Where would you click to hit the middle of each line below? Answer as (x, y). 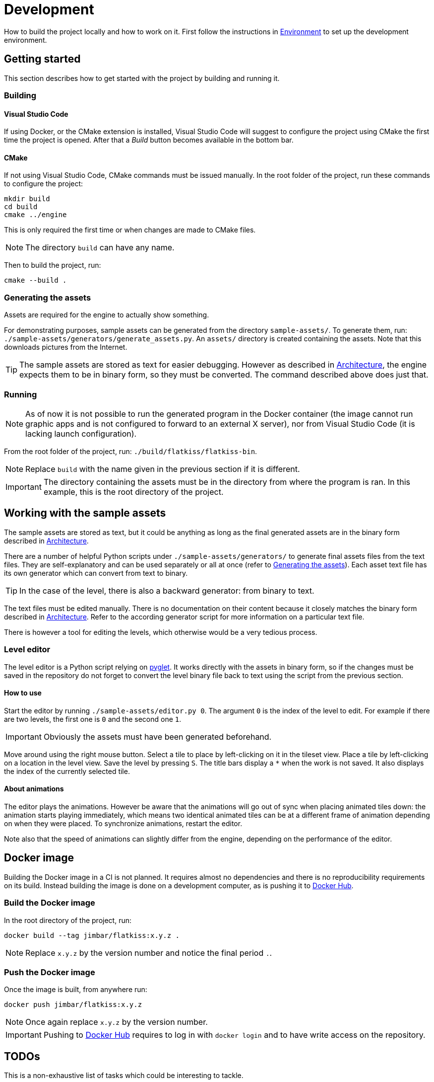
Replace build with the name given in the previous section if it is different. (163, 469)
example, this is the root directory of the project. (133, 492)
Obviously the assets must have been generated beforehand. (157, 736)
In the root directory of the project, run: (68, 920)
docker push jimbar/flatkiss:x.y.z (73, 1005)
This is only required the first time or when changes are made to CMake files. (130, 230)
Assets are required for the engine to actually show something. (107, 315)
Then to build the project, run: (53, 265)
